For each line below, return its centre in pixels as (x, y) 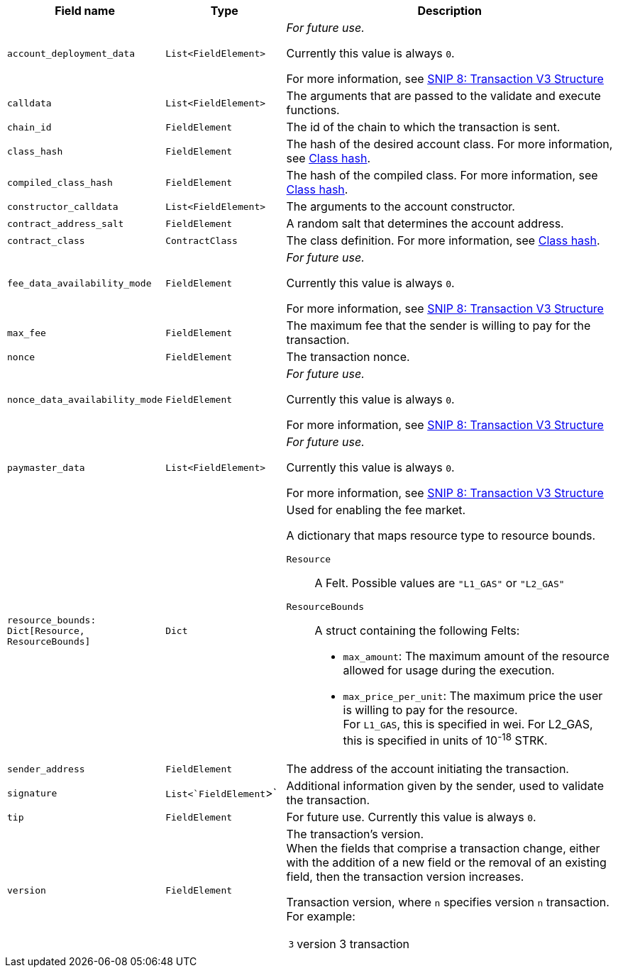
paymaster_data (46, 467)
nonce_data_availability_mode (85, 399)
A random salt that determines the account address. (425, 223)
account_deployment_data (71, 53)
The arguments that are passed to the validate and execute (443, 96)
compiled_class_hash (60, 182)
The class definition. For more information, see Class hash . (443, 240)
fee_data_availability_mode (79, 283)
